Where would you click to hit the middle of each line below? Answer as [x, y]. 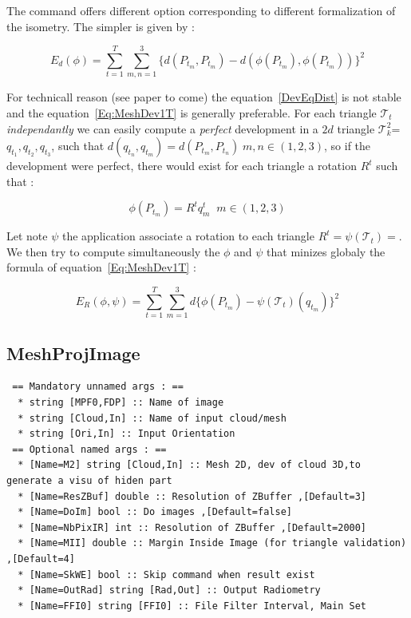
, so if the [348, 146]
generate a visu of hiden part [89, 480]
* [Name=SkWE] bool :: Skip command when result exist [166, 574]
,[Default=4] [41, 559]
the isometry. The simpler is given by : [101, 26]
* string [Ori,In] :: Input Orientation [126, 434]
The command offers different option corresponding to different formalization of [201, 10]
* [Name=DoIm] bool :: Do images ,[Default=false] [155, 512]
